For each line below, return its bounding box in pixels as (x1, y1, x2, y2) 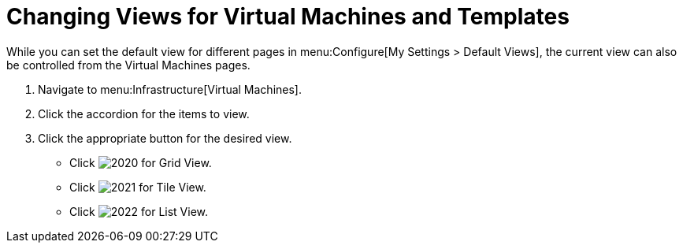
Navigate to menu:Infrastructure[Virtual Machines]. (38, 82, 302, 96)
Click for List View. (69, 204, 209, 218)
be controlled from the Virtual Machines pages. (6, 58, 251, 72)
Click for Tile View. (69, 180, 206, 194)
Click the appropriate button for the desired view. (38, 131, 292, 145)
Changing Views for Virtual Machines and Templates (6, 3, 570, 30)
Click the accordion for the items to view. (38, 106, 250, 121)
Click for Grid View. (69, 155, 212, 169)
